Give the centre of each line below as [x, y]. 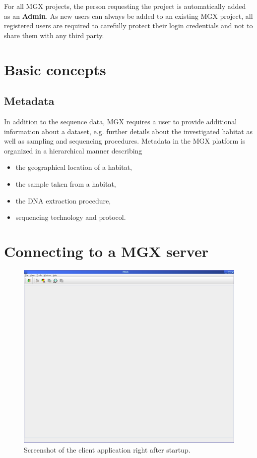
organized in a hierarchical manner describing [73, 150]
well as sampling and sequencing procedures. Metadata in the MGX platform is [125, 141]
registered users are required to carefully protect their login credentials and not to [128, 25]
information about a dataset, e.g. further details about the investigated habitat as [128, 131]
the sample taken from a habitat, [66, 183]
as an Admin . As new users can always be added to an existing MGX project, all [128, 16]
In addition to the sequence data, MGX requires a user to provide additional [121, 121]
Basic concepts [55, 69]
